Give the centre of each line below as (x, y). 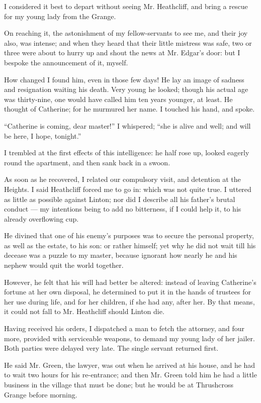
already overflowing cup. (41, 218)
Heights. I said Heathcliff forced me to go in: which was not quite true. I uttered (128, 189)
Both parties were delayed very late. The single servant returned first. (111, 348)
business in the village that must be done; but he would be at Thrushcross (119, 384)
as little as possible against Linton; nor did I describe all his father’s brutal (120, 199)
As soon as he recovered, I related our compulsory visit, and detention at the (122, 179)
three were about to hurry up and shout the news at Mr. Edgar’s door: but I (122, 53)
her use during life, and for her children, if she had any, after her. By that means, (129, 301)
